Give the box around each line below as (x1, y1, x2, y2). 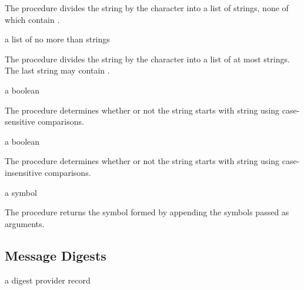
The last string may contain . (5, 64, 110, 76)
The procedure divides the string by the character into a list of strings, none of (5, 2, 289, 14)
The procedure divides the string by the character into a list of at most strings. (5, 52, 290, 65)
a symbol (5, 186, 37, 198)
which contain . (5, 13, 60, 25)
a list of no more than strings (5, 33, 110, 45)
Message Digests (5, 246, 106, 264)
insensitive (5, 166, 42, 178)
